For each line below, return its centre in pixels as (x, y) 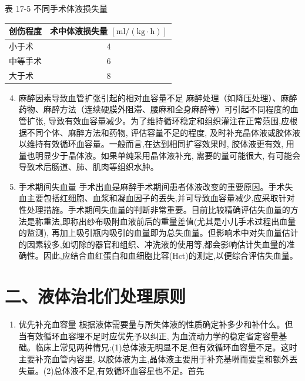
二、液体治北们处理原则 (95, 296)
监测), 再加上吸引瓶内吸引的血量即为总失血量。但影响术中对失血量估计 (162, 233)
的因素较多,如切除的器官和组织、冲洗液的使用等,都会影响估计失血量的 (152, 244)
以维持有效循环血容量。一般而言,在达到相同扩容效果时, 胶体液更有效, (151, 144)
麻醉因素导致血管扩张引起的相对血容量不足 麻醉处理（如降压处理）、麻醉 (158, 97)
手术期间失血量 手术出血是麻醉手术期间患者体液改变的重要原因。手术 (152, 186)
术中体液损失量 (79, 31)
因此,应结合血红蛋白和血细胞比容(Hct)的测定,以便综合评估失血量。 (170, 255)
